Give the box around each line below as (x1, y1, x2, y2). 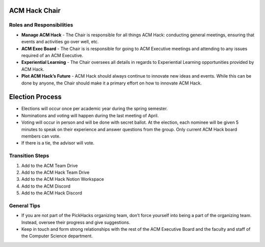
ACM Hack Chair (9, 6, 61, 15)
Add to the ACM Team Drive (21, 163, 78, 168)
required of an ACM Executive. (21, 52, 83, 58)
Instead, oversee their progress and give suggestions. (21, 219, 131, 225)
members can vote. (21, 133, 61, 139)
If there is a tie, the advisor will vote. (21, 140, 95, 146)
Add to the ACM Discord (21, 183, 71, 189)
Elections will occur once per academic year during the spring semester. (21, 106, 168, 111)
